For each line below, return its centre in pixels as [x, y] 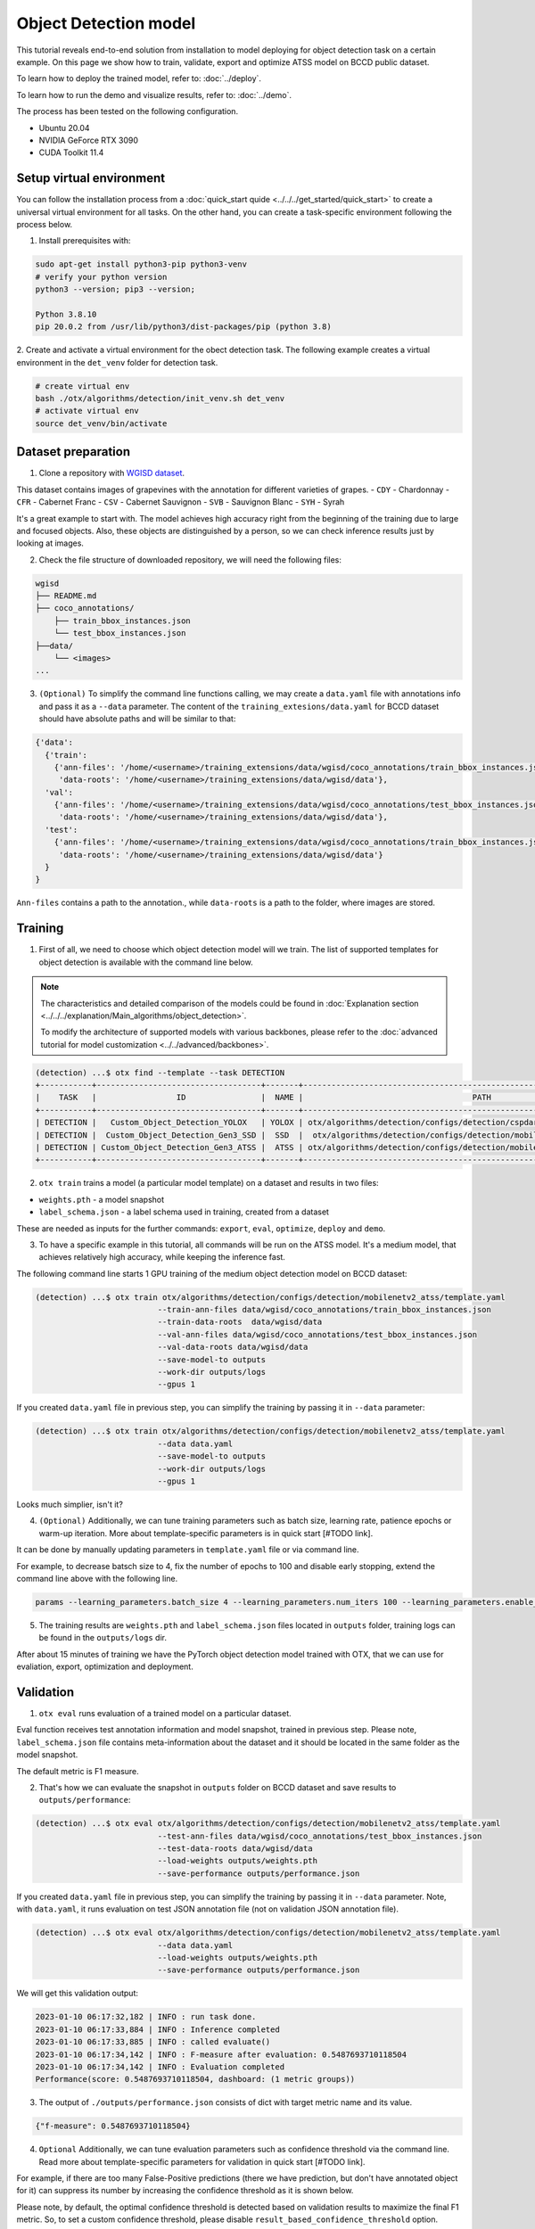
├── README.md [66, 596]
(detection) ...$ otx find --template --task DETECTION [160, 1073]
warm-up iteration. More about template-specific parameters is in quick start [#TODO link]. [206, 1533]
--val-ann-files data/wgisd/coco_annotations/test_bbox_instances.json [317, 1334]
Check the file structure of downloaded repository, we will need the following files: [190, 559]
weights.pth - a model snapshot [102, 1199]
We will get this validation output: [77, 1994]
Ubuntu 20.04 [64, 127]
